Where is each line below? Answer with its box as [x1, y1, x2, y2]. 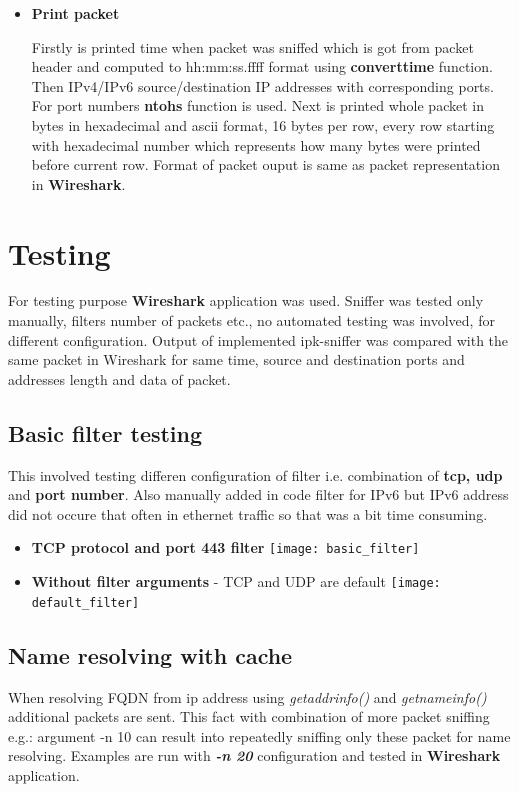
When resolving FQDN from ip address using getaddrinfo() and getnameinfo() [8, 686, 487, 707]
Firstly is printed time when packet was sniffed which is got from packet [31, 36, 474, 57]
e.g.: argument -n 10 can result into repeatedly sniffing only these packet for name [8, 725, 511, 746]
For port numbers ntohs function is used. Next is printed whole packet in [31, 95, 484, 116]
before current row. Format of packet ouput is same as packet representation [31, 154, 500, 175]
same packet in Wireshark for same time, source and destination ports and [8, 349, 465, 370]
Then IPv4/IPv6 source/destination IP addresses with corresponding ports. [31, 75, 494, 96]
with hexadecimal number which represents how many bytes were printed [31, 134, 481, 155]
